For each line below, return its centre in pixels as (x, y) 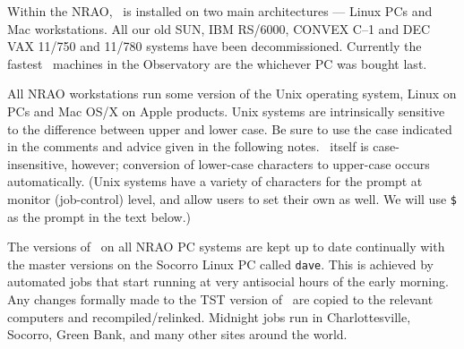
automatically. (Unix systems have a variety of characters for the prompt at (215, 181)
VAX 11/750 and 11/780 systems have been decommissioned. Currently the (215, 46)
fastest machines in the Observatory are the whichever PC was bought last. (217, 63)
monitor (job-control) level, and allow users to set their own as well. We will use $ (232, 198)
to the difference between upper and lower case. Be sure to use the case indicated (230, 128)
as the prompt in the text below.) (99, 216)
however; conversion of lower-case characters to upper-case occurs (250, 163)
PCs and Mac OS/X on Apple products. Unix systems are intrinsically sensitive (226, 111)
